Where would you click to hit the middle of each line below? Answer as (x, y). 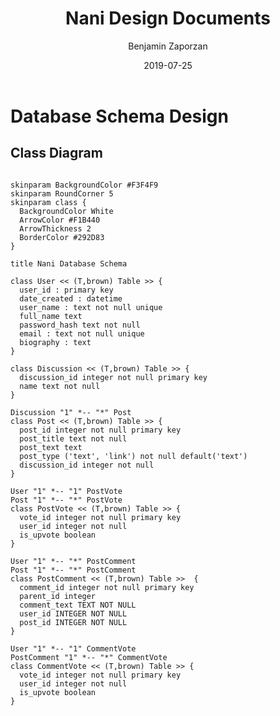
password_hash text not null (80, 325)
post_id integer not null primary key (100, 430)
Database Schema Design (119, 116)
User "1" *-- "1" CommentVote (73, 648)
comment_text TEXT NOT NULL (78, 605)
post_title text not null (73, 438)
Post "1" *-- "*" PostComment (73, 570)
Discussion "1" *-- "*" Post (71, 412)
